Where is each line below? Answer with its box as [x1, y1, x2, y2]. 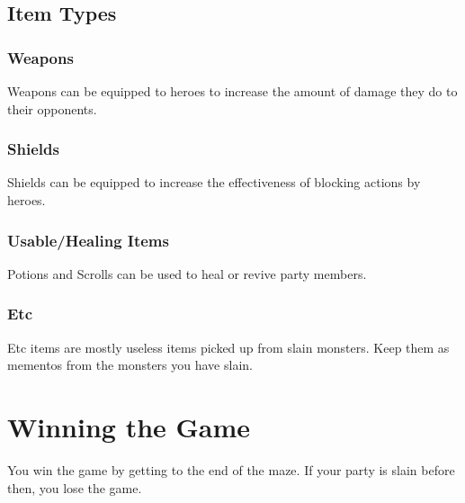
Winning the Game [7, 409, 251, 445]
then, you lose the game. [7, 478, 142, 497]
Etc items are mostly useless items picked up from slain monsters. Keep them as [7, 337, 450, 356]
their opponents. [7, 99, 97, 118]
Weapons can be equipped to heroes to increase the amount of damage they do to [7, 82, 458, 100]
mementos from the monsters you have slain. [7, 355, 253, 374]
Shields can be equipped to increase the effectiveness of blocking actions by [7, 173, 421, 192]
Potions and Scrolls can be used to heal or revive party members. [7, 264, 367, 283]
